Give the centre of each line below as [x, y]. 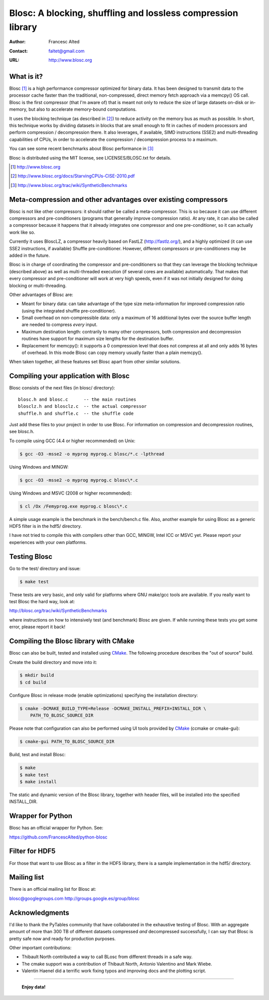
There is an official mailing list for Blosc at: [53, 889]
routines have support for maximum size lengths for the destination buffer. [98, 338]
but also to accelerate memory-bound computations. [82, 109]
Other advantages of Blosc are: [41, 295]
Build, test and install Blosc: [37, 755]
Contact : [19, 51]
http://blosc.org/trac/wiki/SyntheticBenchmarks [58, 611]
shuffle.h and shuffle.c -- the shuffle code [76, 413]
